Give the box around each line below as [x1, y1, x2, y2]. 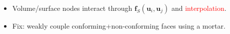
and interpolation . [171, 3, 226, 13]
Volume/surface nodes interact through [12, 3, 132, 13]
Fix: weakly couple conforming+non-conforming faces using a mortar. [12, 21, 225, 31]
